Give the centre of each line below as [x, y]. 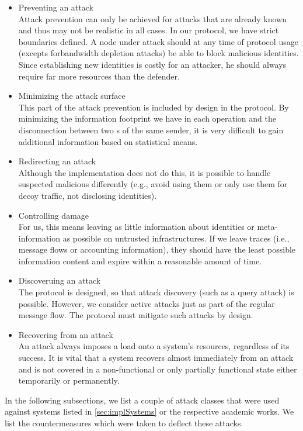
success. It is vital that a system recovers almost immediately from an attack [156, 358]
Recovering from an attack [66, 334]
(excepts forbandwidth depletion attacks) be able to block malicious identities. [159, 53]
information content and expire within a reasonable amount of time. [140, 261]
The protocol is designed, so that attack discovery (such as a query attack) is [156, 292]
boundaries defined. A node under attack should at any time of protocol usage [158, 41]
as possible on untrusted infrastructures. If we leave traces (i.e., [176, 238]
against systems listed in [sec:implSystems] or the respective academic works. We [149, 411]
